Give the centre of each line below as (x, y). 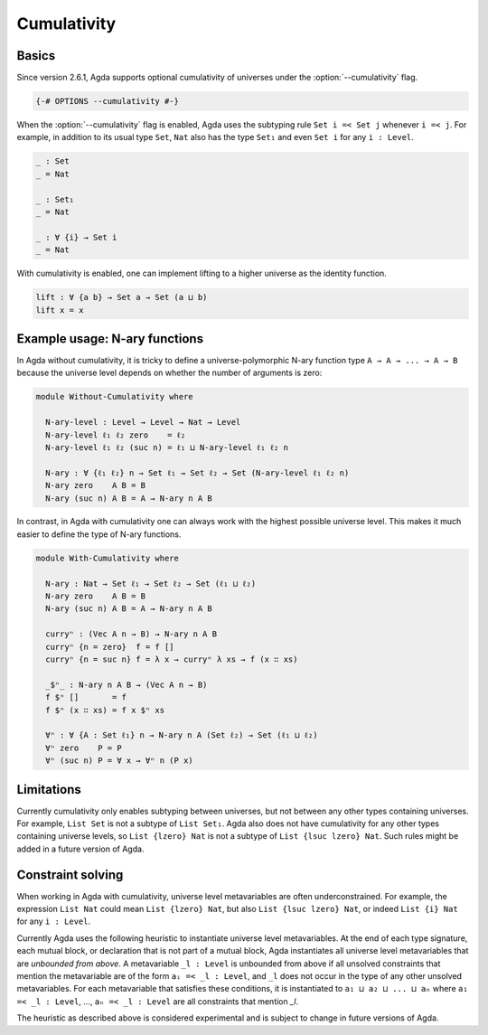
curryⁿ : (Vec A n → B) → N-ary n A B (131, 634)
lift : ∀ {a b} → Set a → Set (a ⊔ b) (122, 297)
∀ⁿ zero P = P (84, 748)
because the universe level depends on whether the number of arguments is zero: (169, 373)
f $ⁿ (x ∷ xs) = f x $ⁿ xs (105, 710)
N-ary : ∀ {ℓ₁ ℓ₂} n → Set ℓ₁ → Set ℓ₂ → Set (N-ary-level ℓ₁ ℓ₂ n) (197, 473)
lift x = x (60, 310)
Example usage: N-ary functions (110, 339)
